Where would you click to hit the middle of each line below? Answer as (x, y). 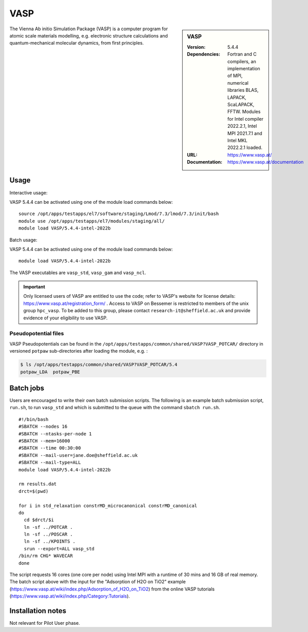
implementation (244, 68)
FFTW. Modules (244, 112)
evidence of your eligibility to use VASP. (65, 318)
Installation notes (38, 611)
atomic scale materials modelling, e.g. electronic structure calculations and (89, 35)
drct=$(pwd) (34, 491)
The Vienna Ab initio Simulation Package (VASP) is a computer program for (89, 29)
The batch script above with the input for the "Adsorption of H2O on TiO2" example (98, 582)
